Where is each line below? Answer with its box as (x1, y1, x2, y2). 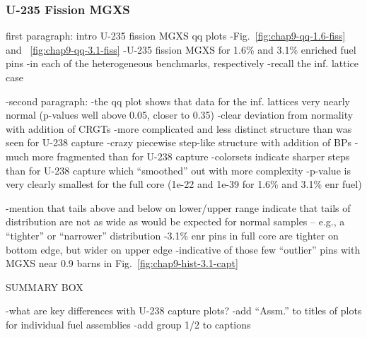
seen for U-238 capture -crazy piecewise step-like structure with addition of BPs (6, 135, 351, 150)
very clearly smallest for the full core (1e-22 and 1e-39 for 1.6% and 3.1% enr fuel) (6, 177, 362, 191)
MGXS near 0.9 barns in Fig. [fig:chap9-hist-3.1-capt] (6, 256, 238, 271)
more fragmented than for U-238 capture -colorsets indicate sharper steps (32, 148, 350, 163)
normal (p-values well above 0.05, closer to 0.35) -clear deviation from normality (6, 107, 354, 122)
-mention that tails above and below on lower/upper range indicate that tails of (6, 200, 351, 215)
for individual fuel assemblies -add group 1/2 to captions (6, 317, 251, 331)
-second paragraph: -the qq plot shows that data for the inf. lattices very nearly (6, 93, 351, 108)
